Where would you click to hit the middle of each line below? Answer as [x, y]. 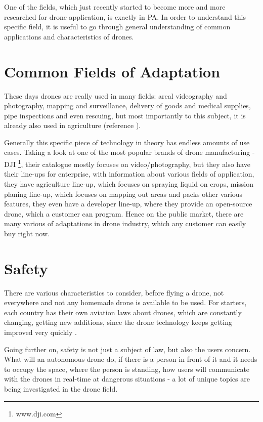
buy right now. [27, 233]
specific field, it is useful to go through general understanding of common [117, 27]
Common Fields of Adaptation [112, 71]
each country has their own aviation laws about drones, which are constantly [123, 312]
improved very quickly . [40, 332]
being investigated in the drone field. [61, 388]
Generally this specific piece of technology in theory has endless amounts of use [127, 142]
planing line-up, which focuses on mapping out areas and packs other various [123, 194]
